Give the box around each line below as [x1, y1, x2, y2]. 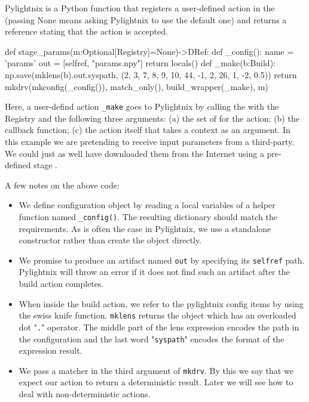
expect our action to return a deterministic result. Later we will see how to [19, 376, 293, 388]
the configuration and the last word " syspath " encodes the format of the [19, 332, 284, 345]
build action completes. [19, 277, 104, 290]
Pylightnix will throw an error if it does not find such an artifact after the [19, 265, 290, 278]
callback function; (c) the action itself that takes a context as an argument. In [5, 123, 290, 136]
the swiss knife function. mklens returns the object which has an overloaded [19, 309, 296, 321]
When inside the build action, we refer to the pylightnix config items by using [19, 297, 304, 310]
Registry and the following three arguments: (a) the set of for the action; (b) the [5, 112, 299, 124]
